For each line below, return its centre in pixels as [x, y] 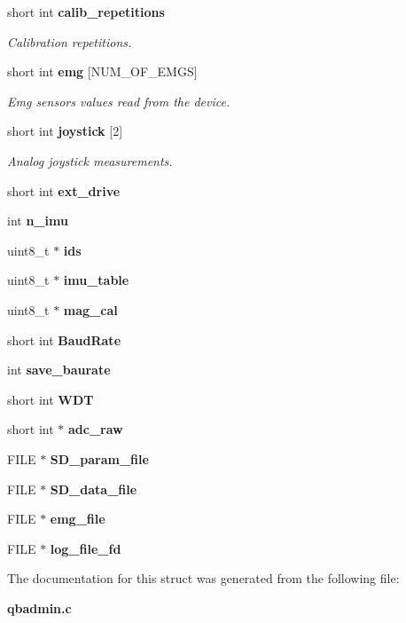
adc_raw [95, 429]
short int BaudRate [64, 339]
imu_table [96, 280]
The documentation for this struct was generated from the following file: [203, 578]
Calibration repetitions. [70, 41]
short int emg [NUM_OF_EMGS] [102, 71]
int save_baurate [59, 370]
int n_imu [38, 221]
